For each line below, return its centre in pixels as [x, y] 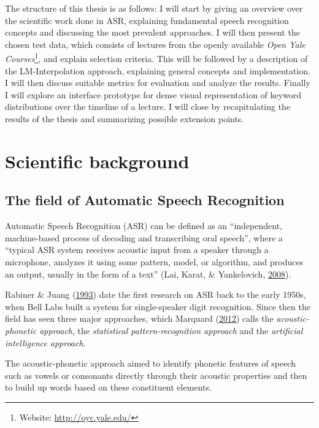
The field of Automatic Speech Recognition [145, 200]
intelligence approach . [45, 342]
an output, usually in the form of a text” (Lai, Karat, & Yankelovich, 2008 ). [148, 274]
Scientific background [97, 161]
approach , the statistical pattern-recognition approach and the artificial [171, 330]
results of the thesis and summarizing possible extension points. [125, 119]
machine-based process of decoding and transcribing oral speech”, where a [144, 237]
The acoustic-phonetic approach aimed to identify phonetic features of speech [150, 363]
